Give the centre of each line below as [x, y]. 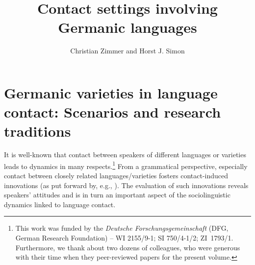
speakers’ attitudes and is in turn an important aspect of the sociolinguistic [117, 195]
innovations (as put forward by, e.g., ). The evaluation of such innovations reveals [126, 185]
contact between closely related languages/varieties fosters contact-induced [116, 176]
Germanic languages [127, 27]
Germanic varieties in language [111, 92]
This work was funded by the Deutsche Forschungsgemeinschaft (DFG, [122, 228]
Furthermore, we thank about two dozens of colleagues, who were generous [128, 247]
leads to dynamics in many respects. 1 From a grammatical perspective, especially [126, 165]
